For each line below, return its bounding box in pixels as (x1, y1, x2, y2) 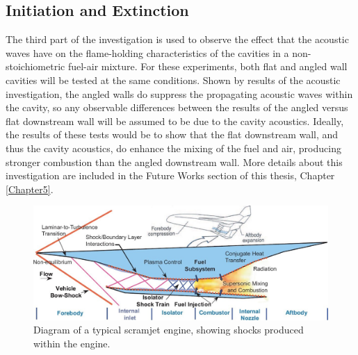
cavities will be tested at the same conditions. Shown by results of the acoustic (6, 72, 341, 87)
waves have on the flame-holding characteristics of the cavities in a (6, 45, 289, 60)
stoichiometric (6, 59, 65, 74)
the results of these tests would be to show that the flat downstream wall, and (6, 127, 339, 142)
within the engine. (33, 336, 111, 350)
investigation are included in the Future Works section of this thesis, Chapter (6, 168, 335, 183)
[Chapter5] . (6, 181, 54, 196)
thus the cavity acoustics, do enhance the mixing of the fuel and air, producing (6, 140, 341, 155)
